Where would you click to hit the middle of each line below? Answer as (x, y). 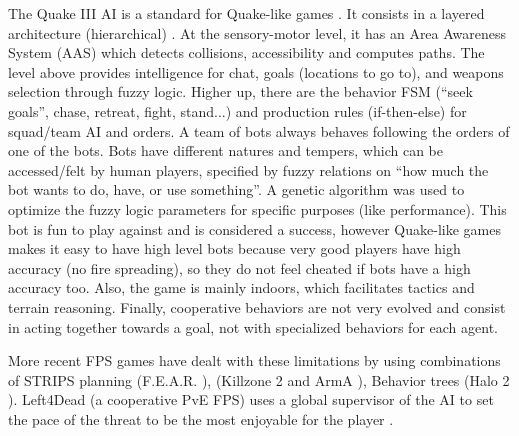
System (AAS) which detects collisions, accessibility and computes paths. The (246, 52)
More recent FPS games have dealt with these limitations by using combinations (254, 360)
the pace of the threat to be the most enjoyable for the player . (201, 418)
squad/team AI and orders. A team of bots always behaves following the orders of (259, 130)
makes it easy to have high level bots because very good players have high (234, 248)
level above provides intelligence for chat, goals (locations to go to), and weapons (256, 71)
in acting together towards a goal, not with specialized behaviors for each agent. (253, 326)
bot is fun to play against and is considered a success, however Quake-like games (254, 228)
